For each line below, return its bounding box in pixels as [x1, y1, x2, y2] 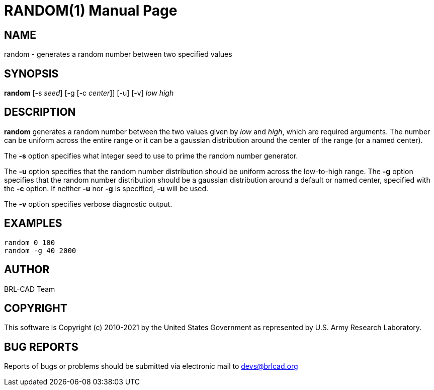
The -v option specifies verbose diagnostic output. [4, 199, 172, 208]
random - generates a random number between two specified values [4, 50, 232, 59]
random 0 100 [4, 238, 55, 247]
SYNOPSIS [4, 67, 59, 80]
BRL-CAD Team [4, 284, 55, 293]
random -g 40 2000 [4, 246, 76, 255]
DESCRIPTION [4, 106, 76, 119]
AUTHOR [4, 263, 50, 276]
